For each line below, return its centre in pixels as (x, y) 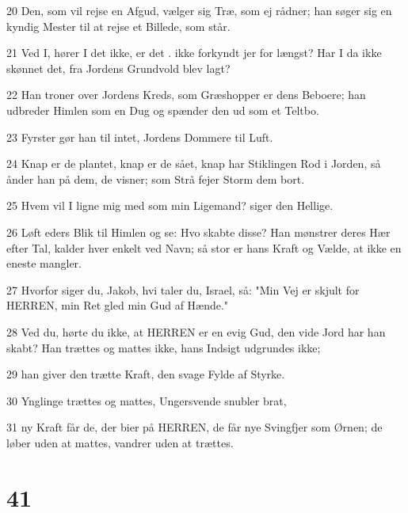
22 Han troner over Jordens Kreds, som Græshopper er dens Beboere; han (186, 95)
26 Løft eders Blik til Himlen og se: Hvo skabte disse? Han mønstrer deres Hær (198, 232)
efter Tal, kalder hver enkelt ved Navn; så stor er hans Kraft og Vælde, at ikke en (204, 247)
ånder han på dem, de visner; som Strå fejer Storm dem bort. (156, 179)
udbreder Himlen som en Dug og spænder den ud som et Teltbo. (163, 110)
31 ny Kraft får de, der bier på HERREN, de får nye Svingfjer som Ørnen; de (194, 427)
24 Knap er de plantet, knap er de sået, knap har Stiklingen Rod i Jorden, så (194, 163)
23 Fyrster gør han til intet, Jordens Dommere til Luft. (140, 137)
